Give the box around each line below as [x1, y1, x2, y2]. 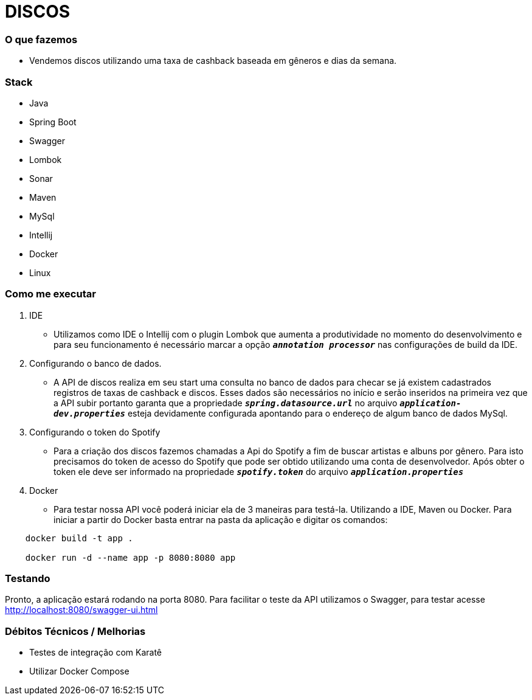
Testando [5, 572, 50, 584]
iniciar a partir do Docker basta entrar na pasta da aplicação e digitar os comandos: [54, 514, 388, 525]
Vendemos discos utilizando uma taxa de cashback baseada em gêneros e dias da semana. [29, 55, 397, 66]
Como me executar [5, 288, 96, 300]
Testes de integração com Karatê [29, 647, 162, 658]
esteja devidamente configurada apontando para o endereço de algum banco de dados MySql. [127, 407, 508, 418]
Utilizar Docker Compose [29, 666, 130, 677]
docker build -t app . [25, 533, 133, 543]
